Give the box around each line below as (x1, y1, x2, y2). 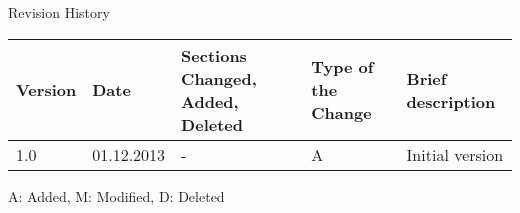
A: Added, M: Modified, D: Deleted (8, 185, 225, 206)
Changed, (181, 66, 257, 90)
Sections (181, 43, 247, 67)
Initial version (406, 142, 504, 166)
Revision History (8, 2, 110, 22)
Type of (311, 55, 374, 79)
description (406, 89, 496, 113)
